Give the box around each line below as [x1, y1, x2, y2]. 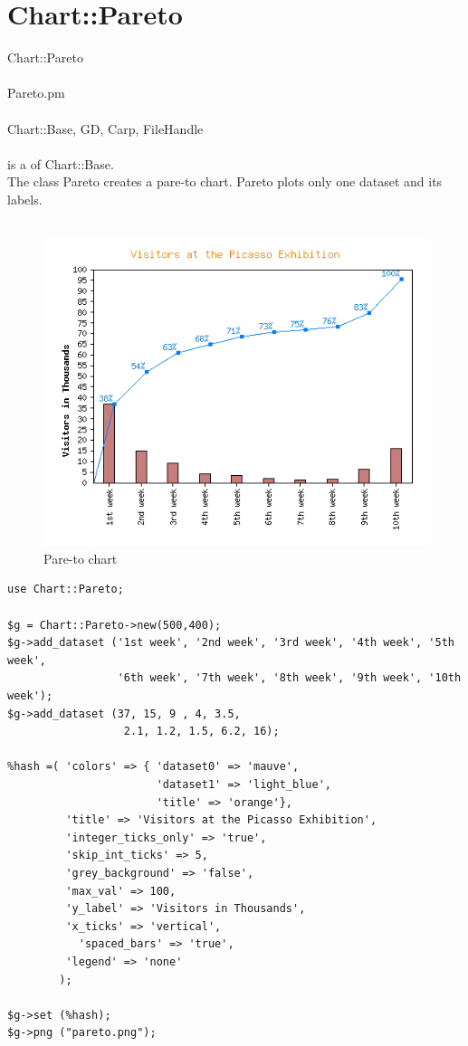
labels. [7, 189, 43, 208]
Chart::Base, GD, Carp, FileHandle [7, 119, 204, 138]
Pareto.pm [7, 83, 65, 102]
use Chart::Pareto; [7, 583, 124, 596]
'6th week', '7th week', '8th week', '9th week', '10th [117, 671, 462, 685]
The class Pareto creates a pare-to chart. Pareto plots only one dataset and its [7, 172, 443, 191]
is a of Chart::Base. [7, 154, 114, 173]
